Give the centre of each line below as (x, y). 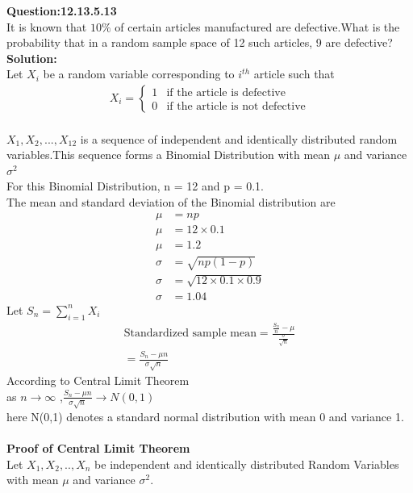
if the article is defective (226, 93)
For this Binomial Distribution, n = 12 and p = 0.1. (135, 186)
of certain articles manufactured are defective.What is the (257, 26)
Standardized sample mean (190, 334)
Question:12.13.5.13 (62, 10)
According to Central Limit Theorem (98, 380)
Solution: (32, 58)
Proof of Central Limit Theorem (98, 448)
